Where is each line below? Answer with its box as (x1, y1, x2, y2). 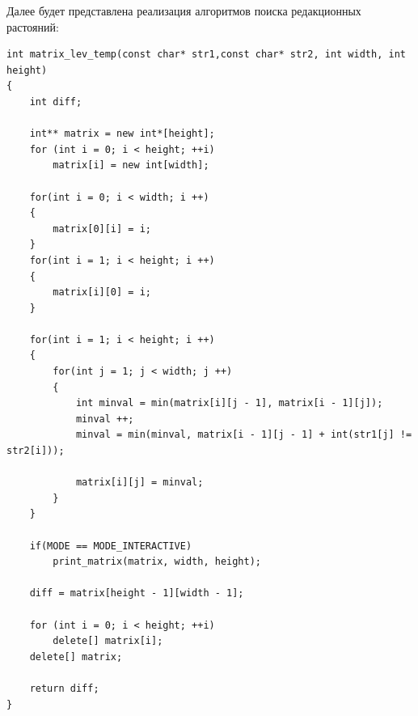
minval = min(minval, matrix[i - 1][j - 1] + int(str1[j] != (75, 429, 412, 441)
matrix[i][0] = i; (53, 286, 151, 299)
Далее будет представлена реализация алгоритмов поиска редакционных (6, 2, 361, 19)
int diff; (29, 95, 82, 108)
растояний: (6, 18, 59, 35)
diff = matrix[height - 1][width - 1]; (29, 587, 244, 599)
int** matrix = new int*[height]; (29, 128, 215, 140)
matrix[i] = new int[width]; (53, 159, 209, 172)
